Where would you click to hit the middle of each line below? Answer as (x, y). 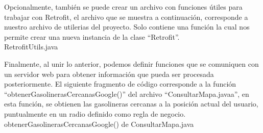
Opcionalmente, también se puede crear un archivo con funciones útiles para (123, 7)
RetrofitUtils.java (31, 47)
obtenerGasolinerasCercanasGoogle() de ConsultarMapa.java (99, 124)
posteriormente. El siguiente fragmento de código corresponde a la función (120, 84)
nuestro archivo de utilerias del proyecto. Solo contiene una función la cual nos (127, 27)
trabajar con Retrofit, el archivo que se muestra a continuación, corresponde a (126, 17)
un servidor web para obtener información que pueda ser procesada (109, 74)
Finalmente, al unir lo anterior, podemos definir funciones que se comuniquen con (131, 63)
